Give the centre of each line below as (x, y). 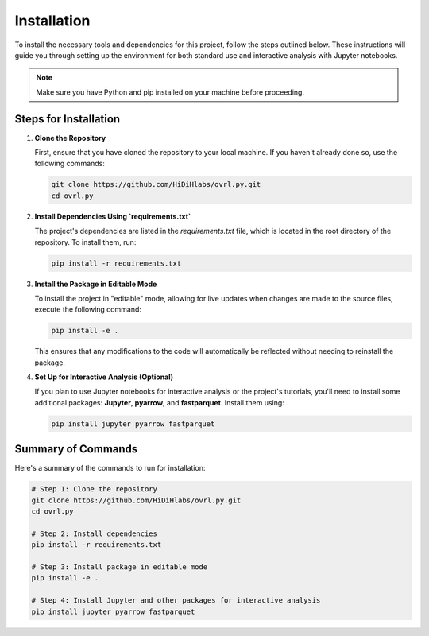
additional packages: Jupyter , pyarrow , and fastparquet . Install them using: (160, 402)
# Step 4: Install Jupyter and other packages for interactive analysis (176, 601)
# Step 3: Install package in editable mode (120, 567)
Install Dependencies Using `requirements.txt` (113, 216)
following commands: (70, 164)
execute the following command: (88, 309)
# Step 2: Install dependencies (95, 533)
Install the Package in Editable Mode (96, 284)
